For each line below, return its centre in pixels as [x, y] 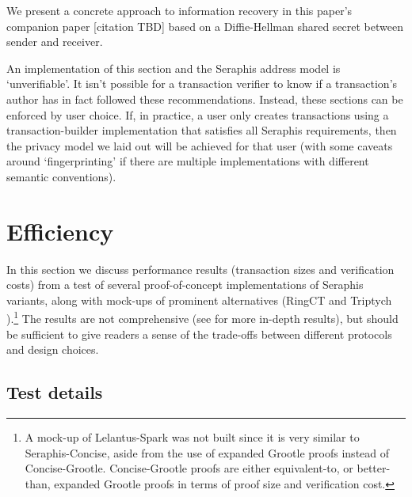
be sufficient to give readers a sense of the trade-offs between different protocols [199, 334]
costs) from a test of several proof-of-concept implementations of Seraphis [185, 285]
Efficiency [60, 231]
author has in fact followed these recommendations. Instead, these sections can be [205, 99]
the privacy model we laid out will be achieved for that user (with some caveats [200, 145]
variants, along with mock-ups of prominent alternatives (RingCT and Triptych [199, 300]
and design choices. [53, 349]
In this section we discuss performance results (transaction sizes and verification [200, 269]
